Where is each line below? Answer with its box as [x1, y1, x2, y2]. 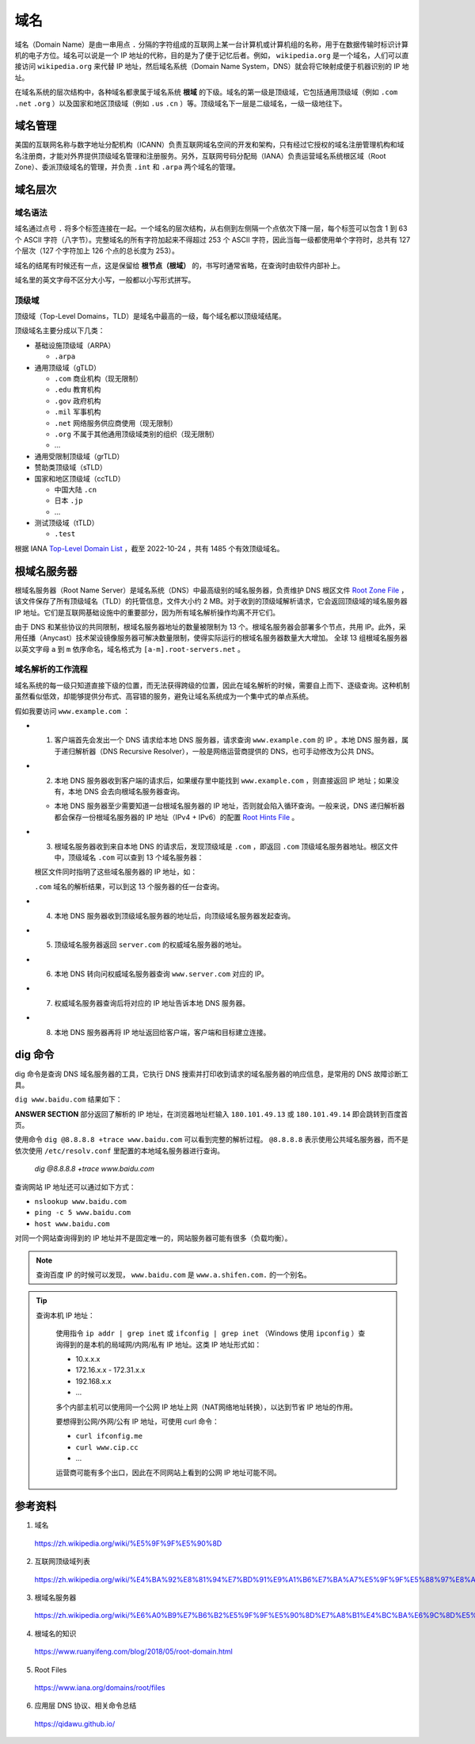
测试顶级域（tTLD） [34, 518, 99, 527]
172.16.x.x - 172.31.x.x [75, 1365, 146, 1375]
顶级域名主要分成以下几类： [14, 326, 105, 335]
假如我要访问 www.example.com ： [14, 706, 131, 715]
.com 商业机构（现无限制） [54, 374, 142, 383]
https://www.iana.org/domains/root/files [34, 1682, 165, 1692]
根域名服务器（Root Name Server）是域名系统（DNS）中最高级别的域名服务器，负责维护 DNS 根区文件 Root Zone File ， [14, 585, 408, 595]
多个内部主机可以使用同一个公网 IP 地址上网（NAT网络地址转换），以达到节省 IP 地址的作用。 [55, 1402, 358, 1412]
